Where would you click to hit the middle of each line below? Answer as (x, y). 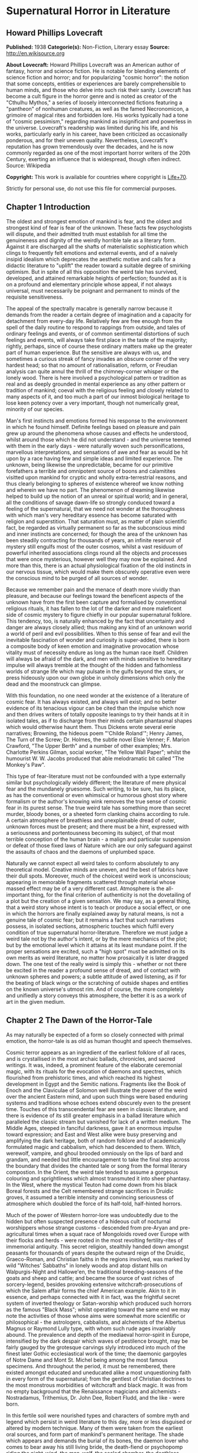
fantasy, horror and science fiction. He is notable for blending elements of (96, 71)
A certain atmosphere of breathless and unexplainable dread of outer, (91, 820)
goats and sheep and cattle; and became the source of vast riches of (90, 1278)
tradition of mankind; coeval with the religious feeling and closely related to (98, 390)
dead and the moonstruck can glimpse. (54, 684)
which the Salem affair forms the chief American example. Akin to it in (91, 1291)
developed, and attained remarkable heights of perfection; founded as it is (97, 278)
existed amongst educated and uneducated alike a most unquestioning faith (98, 1372)
